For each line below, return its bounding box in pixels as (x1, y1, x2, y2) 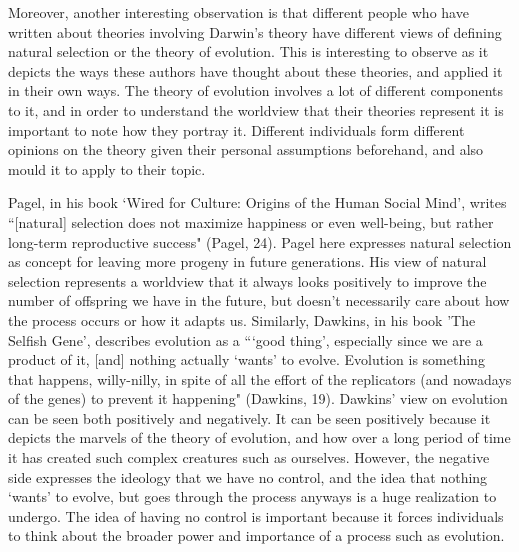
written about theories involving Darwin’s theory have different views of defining (8, 21, 502, 42)
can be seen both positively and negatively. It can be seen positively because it (8, 407, 491, 428)
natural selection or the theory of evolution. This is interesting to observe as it (8, 41, 489, 62)
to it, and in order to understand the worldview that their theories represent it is (8, 99, 504, 120)
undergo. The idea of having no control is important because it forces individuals (8, 505, 504, 526)
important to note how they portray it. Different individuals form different (8, 119, 465, 140)
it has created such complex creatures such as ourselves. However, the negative (8, 447, 490, 468)
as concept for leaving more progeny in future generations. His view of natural (8, 251, 487, 272)
